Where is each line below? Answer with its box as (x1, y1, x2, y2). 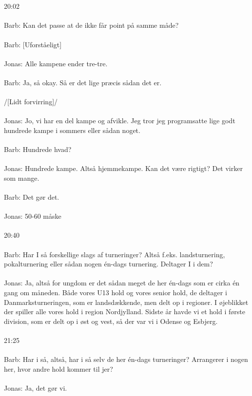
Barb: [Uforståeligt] (4, 39, 62, 49)
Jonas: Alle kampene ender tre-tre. (4, 58, 108, 68)
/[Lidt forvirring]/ (4, 96, 58, 107)
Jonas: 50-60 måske (4, 211, 61, 221)
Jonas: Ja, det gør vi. (4, 382, 67, 393)
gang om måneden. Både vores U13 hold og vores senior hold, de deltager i (4, 287, 227, 297)
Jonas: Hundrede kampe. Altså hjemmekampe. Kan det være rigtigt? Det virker (4, 163, 243, 173)
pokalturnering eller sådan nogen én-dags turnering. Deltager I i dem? (4, 259, 213, 269)
